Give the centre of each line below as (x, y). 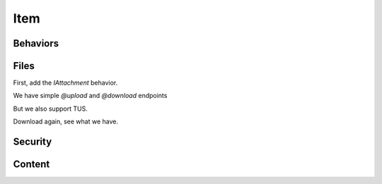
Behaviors (36, 43)
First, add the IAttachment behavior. (65, 83)
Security (33, 142)
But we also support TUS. (50, 109)
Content (31, 165)
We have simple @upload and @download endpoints (90, 96)
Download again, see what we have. (66, 122)
